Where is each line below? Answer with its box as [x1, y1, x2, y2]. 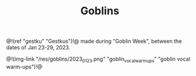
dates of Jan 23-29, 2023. [6, 44, 71, 51]
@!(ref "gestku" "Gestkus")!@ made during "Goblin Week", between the [6, 37, 182, 45]
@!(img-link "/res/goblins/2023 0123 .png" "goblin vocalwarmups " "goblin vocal [6, 55, 191, 64]
